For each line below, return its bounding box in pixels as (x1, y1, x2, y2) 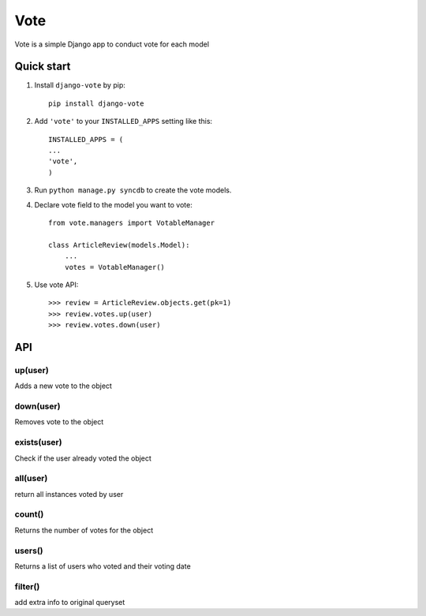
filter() (14, 581, 40, 592)
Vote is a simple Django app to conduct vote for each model (14, 39, 209, 49)
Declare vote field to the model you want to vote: (34, 200, 192, 209)
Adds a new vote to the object (14, 381, 112, 390)
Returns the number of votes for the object (14, 525, 154, 535)
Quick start (14, 60, 71, 73)
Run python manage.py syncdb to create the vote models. (34, 185, 232, 195)
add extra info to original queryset (14, 598, 125, 607)
